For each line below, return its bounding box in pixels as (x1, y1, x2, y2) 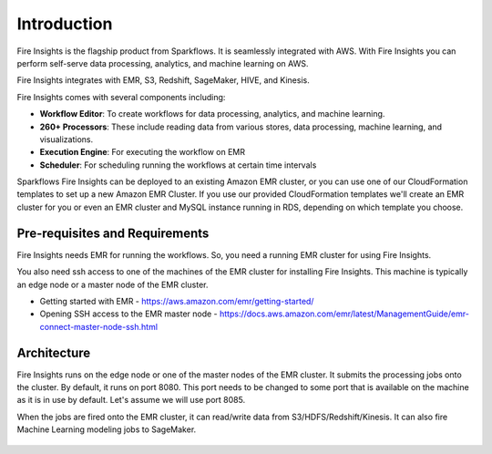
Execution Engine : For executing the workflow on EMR (39, 147, 246, 158)
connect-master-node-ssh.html (39, 321, 159, 332)
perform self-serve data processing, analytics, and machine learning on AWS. (16, 57, 309, 68)
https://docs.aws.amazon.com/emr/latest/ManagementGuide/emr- (219, 308, 469, 319)
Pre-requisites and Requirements (16, 225, 210, 241)
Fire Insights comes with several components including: (16, 91, 226, 102)
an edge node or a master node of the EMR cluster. (16, 279, 209, 290)
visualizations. (39, 133, 94, 145)
